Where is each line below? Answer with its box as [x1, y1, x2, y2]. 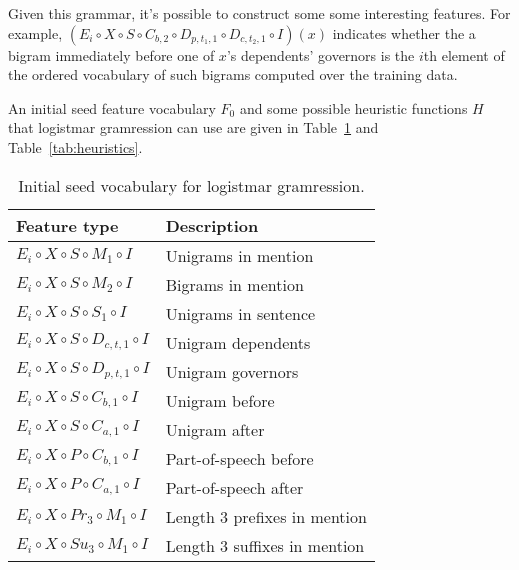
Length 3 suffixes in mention [165, 533, 365, 557]
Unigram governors [165, 359, 299, 383]
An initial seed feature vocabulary [8, 97, 216, 118]
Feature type [16, 213, 119, 237]
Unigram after [165, 417, 265, 441]
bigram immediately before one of [8, 44, 215, 65]
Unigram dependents [165, 330, 311, 354]
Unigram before [165, 388, 275, 412]
